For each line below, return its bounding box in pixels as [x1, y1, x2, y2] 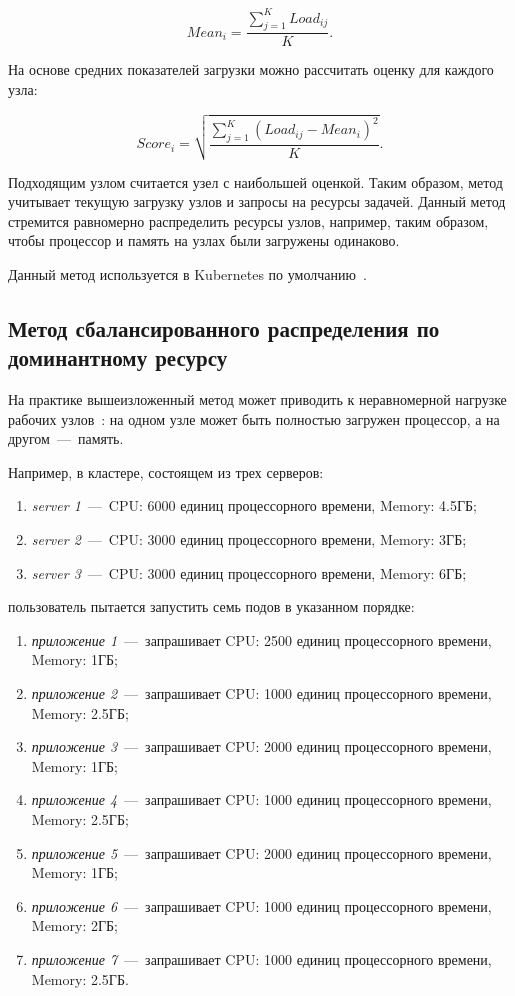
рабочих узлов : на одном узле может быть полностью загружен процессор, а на [8, 408, 500, 429]
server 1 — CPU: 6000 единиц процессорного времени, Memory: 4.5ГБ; [31, 495, 477, 516]
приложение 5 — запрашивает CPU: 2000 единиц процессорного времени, [31, 842, 492, 863]
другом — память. [8, 428, 124, 449]
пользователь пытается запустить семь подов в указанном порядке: [8, 596, 415, 617]
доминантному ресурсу [8, 342, 228, 373]
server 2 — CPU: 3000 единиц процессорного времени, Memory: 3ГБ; [31, 529, 467, 550]
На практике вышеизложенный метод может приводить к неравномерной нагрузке [8, 389, 507, 410]
